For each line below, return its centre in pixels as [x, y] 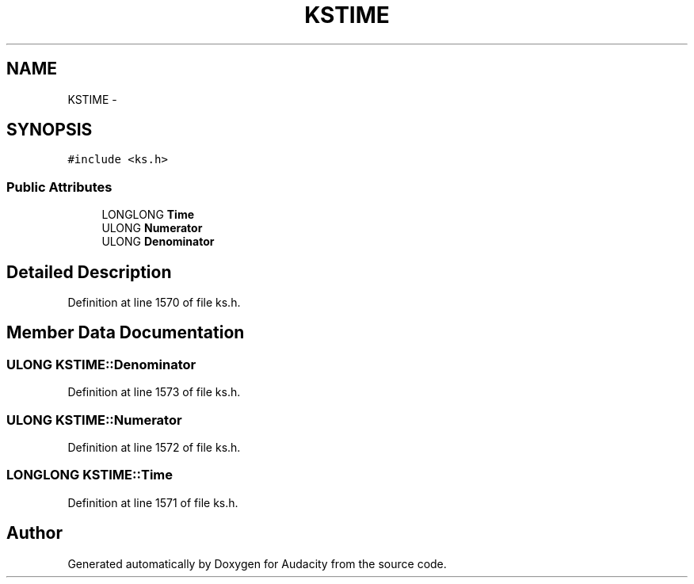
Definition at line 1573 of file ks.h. [154, 392]
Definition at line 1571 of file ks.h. [153, 502]
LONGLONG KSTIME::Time [90, 475]
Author [34, 533]
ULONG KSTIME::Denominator [101, 364]
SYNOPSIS [50, 130]
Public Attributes [59, 187]
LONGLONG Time [148, 215]
